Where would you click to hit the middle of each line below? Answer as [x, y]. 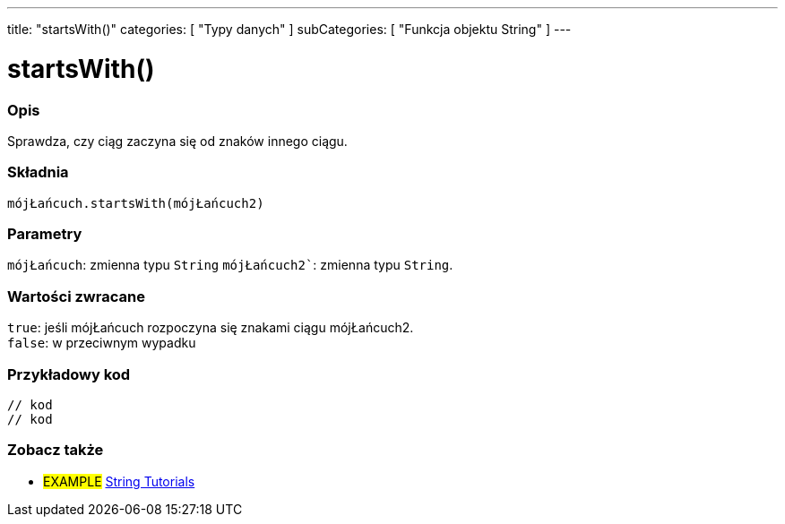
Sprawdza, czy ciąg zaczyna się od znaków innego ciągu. [177, 141]
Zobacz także [56, 450]
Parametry [45, 234]
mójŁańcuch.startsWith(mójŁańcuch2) [136, 203]
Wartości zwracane [76, 296]
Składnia [38, 172]
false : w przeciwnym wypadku [102, 343]
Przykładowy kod [69, 374]
